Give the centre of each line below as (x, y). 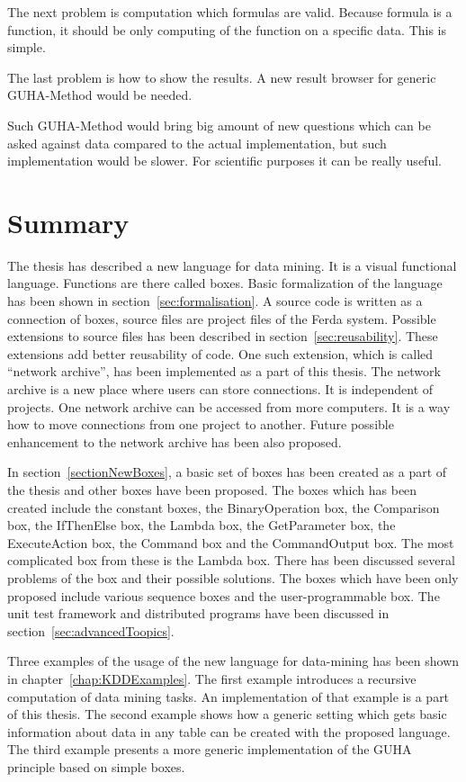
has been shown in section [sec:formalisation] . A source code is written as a (215, 301)
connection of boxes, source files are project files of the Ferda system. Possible (222, 318)
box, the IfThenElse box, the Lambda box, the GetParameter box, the (202, 525)
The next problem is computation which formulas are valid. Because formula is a (230, 12)
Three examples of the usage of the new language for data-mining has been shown (233, 661)
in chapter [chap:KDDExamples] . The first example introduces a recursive (212, 678)
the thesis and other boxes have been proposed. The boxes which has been (212, 490)
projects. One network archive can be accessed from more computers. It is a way (229, 406)
